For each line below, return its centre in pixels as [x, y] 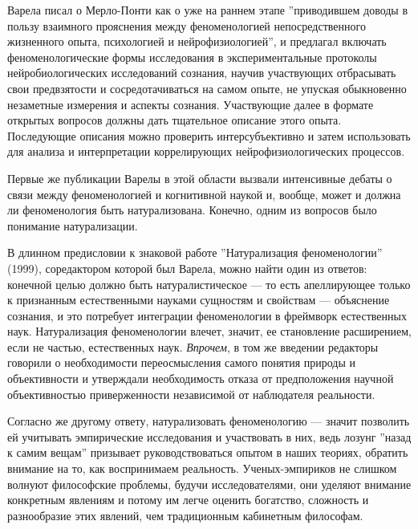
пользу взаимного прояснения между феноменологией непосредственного [187, 25]
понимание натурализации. [73, 225]
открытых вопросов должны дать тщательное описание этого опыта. [175, 120]
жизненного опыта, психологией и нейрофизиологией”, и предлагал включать [197, 41]
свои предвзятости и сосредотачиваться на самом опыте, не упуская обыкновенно [207, 88]
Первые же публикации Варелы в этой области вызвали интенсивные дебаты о [200, 178]
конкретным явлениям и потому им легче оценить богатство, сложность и [188, 500]
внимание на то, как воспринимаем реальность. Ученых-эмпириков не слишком [202, 468]
